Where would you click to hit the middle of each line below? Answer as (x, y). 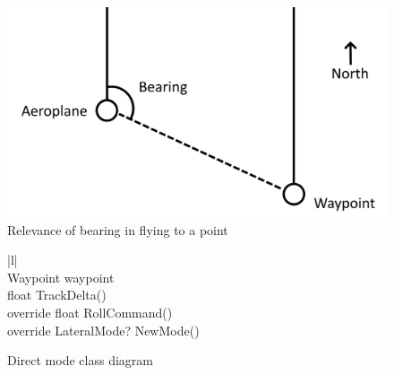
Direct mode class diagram (80, 360)
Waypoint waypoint (61, 277)
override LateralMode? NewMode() (103, 330)
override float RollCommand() (90, 312)
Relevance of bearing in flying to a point (118, 229)
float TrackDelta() (57, 295)
